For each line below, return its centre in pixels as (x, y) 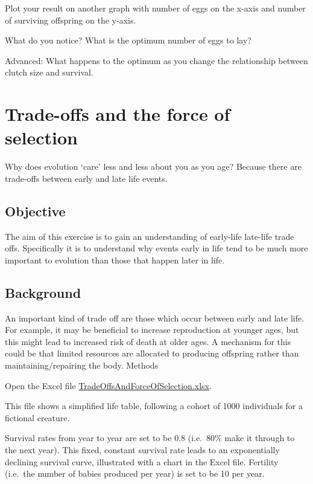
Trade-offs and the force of (118, 114)
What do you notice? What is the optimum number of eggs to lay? (128, 40)
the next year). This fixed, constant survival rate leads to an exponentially (142, 450)
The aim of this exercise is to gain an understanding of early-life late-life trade (150, 236)
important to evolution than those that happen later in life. (115, 260)
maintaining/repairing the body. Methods (82, 365)
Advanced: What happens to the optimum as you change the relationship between (156, 60)
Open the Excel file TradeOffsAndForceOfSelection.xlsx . (108, 385)
